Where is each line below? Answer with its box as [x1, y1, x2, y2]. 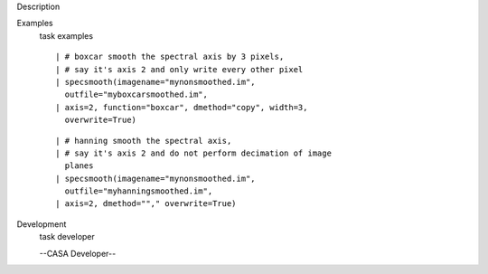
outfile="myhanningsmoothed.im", [64, 186, 213, 196]
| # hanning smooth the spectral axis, [55, 136, 232, 146]
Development [16, 218, 67, 230]
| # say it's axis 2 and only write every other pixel [55, 64, 304, 74]
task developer [39, 231, 95, 242]
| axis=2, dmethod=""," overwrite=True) [55, 199, 237, 209]
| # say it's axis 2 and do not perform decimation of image [55, 147, 332, 158]
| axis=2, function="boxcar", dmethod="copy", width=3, [55, 102, 308, 112]
